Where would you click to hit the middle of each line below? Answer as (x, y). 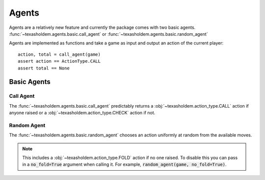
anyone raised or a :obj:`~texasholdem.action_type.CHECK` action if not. (82, 113)
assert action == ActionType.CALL (59, 61)
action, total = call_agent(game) (59, 54)
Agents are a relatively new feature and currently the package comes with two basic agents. (102, 27)
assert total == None (44, 68)
